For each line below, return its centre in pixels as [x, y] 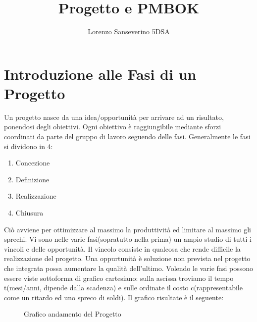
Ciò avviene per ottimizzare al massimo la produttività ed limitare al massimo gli [128, 229]
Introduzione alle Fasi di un [100, 74]
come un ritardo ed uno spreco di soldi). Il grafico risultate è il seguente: [114, 297]
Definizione [32, 179]
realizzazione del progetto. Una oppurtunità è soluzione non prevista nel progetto [127, 258]
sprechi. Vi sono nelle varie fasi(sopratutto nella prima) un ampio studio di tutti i [128, 239]
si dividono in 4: [28, 146]
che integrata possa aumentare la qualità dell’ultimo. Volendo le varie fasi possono [128, 268]
